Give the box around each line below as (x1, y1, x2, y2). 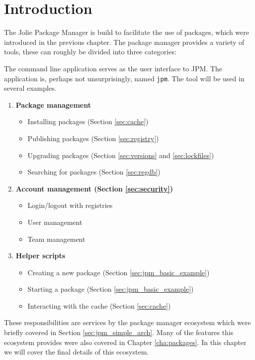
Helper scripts (15, 250, 66, 261)
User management (27, 216, 83, 227)
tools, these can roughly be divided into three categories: (4, 46, 176, 57)
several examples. (4, 83, 57, 93)
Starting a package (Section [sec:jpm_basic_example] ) (27, 284, 194, 294)
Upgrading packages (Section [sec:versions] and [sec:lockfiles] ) (27, 150, 214, 160)
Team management (27, 233, 85, 244)
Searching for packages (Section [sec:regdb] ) (27, 167, 161, 177)
